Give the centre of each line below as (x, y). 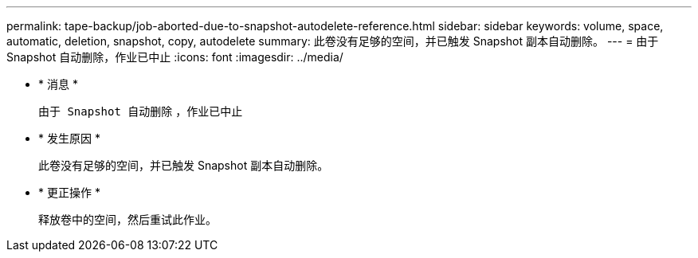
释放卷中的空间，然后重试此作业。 (127, 219)
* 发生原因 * (69, 138)
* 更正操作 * (69, 192)
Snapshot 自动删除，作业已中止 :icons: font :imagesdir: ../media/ (175, 57)
